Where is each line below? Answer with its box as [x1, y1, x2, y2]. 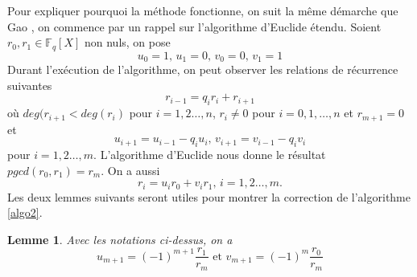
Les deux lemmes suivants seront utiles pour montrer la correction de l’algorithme [7, 188, 411, 205]
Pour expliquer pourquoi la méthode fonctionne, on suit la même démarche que [7, 2, 398, 18]
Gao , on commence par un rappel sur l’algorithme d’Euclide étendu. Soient [7, 18, 382, 35]
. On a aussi [101, 161, 160, 178]
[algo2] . [7, 204, 43, 221]
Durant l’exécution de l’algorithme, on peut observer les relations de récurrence [7, 61, 398, 78]
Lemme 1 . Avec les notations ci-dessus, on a [7, 230, 233, 247]
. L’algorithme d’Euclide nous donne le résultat [93, 145, 326, 162]
